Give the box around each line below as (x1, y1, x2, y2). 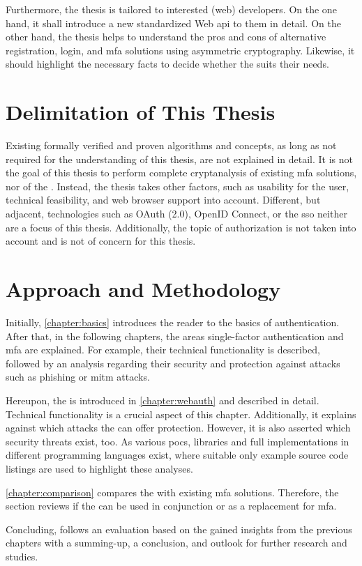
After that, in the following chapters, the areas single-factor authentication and (6, 328, 344, 343)
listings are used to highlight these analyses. (6, 461, 193, 475)
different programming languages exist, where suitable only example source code (6, 448, 349, 462)
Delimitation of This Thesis (6, 98, 276, 126)
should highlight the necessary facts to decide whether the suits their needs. (6, 56, 329, 71)
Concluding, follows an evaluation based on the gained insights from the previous (6, 521, 352, 536)
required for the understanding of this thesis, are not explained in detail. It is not (6, 151, 354, 166)
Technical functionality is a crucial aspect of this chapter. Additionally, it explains (6, 406, 356, 421)
